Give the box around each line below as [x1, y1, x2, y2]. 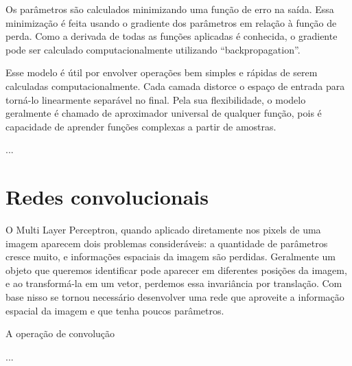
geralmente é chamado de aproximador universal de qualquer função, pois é [5, 106, 322, 120]
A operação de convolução [5, 326, 115, 341]
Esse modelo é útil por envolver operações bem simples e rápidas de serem [5, 65, 318, 80]
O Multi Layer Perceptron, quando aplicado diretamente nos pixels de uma [5, 222, 321, 237]
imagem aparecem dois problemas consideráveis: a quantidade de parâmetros [5, 236, 328, 250]
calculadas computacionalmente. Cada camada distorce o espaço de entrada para [5, 78, 345, 93]
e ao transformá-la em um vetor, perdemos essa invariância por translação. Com [5, 276, 342, 290]
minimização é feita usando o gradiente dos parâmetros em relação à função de [5, 15, 337, 30]
